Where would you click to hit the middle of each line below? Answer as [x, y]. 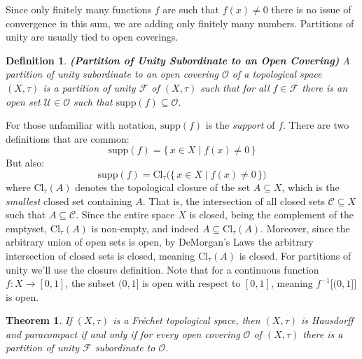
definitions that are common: [68, 138]
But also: [25, 163]
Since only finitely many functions [79, 9]
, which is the [311, 186]
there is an [325, 87]
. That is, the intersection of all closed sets [234, 200]
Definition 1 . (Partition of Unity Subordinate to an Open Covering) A [178, 60]
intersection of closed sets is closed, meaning [100, 255]
